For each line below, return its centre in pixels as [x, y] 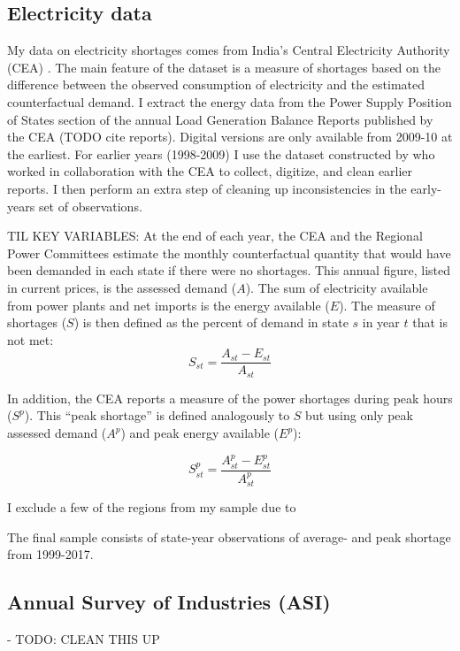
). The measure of [387, 305]
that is [430, 322]
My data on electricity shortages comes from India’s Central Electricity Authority [229, 50]
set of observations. [90, 206]
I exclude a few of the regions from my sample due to [152, 506]
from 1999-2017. [50, 554]
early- [426, 188]
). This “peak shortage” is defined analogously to [157, 415]
